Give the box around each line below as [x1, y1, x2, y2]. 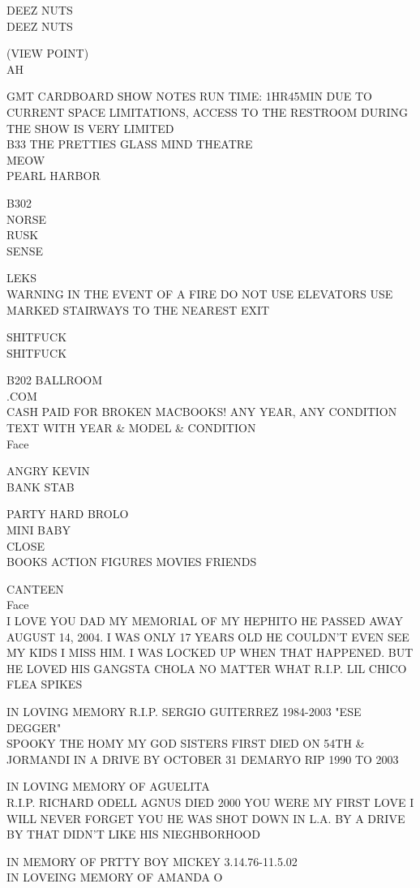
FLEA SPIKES [6, 676, 83, 693]
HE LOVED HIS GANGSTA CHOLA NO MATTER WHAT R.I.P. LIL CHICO [6, 659, 407, 676]
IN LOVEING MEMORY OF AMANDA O [6, 869, 223, 886]
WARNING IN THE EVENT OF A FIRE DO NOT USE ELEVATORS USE [6, 285, 393, 302]
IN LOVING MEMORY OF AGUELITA [6, 778, 210, 795]
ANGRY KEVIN [6, 462, 90, 479]
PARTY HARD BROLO [6, 505, 129, 522]
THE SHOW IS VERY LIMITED [6, 119, 174, 136]
